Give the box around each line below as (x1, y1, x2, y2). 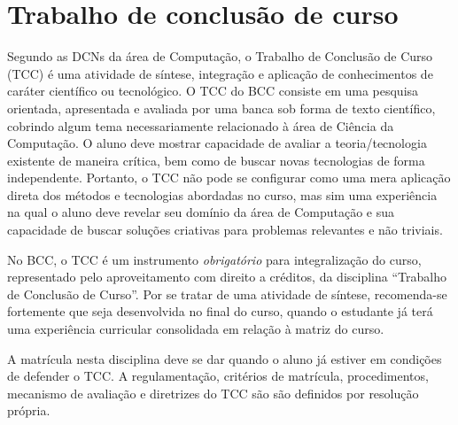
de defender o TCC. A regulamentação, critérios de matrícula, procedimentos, (7, 367, 429, 385)
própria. (7, 401, 50, 420)
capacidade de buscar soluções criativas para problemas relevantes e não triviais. (7, 220, 443, 239)
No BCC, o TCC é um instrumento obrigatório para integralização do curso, (7, 250, 422, 268)
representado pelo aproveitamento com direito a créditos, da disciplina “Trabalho (7, 267, 446, 286)
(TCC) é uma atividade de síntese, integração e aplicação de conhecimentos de (7, 64, 433, 82)
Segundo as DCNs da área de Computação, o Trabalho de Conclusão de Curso (7, 47, 433, 66)
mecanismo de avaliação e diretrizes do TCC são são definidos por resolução (7, 383, 419, 402)
